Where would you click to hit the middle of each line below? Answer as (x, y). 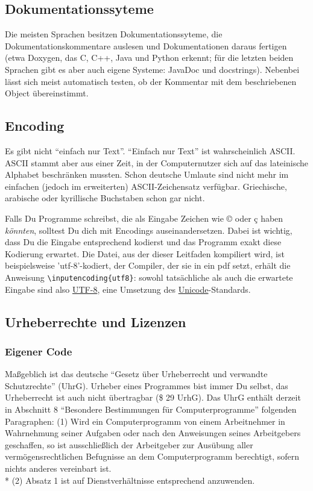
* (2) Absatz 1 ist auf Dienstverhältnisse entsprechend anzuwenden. (130, 480)
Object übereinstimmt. (47, 93)
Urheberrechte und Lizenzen (96, 321)
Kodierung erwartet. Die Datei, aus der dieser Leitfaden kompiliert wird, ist (145, 253)
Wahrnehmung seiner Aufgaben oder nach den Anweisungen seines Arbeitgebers (153, 433)
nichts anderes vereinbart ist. (58, 468)
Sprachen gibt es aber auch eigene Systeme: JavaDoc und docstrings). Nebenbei (152, 69)
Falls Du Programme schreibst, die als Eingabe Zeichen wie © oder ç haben (144, 218)
